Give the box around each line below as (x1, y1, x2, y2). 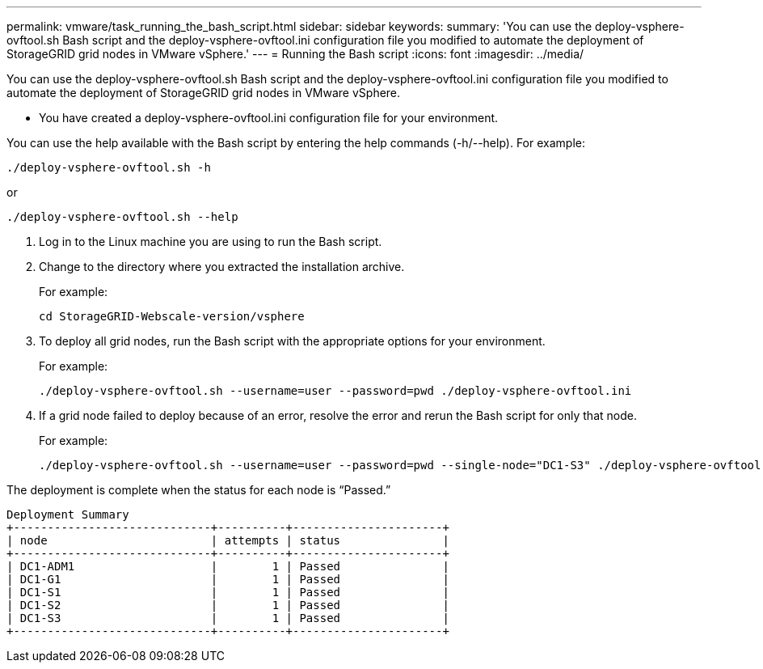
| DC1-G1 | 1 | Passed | (6, 573, 449, 586)
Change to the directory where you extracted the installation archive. (39, 260, 405, 273)
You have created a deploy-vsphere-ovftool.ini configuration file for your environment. (39, 111, 499, 125)
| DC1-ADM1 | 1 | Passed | (6, 560, 449, 573)
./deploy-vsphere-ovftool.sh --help (6, 210, 238, 223)
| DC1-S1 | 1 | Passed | (6, 586, 449, 599)
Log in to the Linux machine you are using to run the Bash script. (39, 235, 382, 248)
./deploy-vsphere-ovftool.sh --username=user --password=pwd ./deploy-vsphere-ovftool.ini (39, 384, 632, 397)
